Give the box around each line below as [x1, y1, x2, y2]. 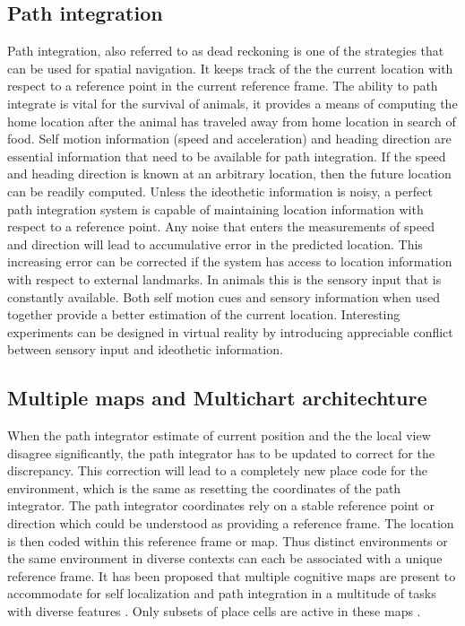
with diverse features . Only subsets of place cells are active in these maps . [7, 602, 421, 621]
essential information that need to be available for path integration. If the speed [7, 146, 446, 165]
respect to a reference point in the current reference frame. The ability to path [7, 76, 438, 95]
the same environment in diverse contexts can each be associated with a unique [7, 549, 443, 568]
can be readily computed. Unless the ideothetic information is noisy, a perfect [7, 181, 433, 200]
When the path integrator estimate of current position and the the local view [7, 426, 431, 445]
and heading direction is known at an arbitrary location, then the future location [7, 164, 452, 183]
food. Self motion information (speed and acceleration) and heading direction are [7, 129, 452, 148]
